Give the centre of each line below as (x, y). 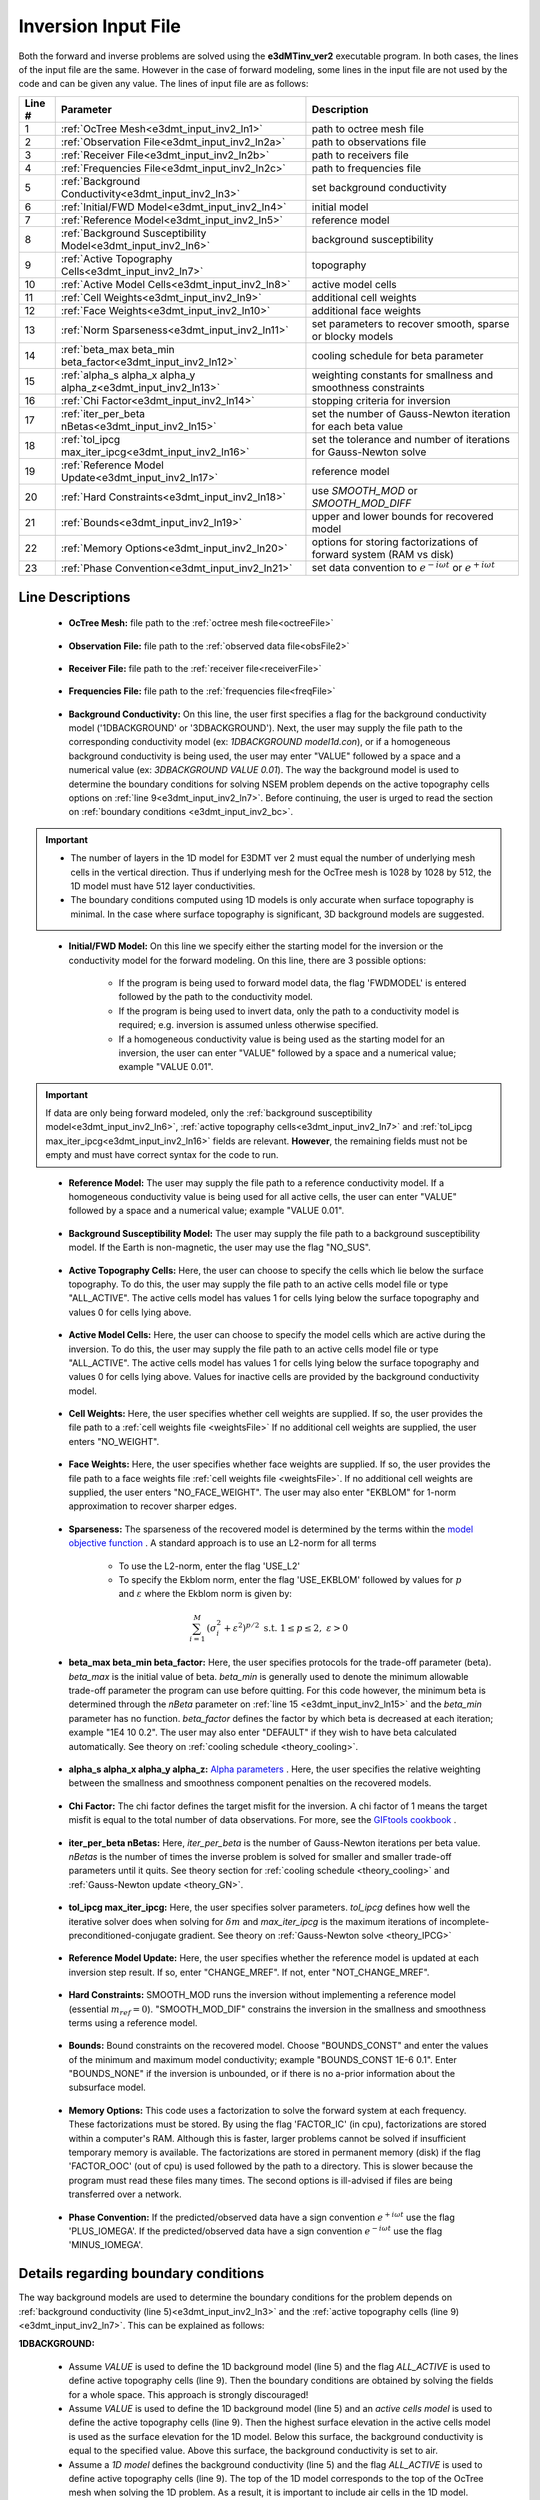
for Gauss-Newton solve (369, 452)
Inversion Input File (100, 26)
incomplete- (464, 1921)
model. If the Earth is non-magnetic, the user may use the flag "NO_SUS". (220, 1247)
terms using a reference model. (133, 2022)
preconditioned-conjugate (122, 1935)
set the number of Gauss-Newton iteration (411, 413)
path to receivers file (360, 155)
